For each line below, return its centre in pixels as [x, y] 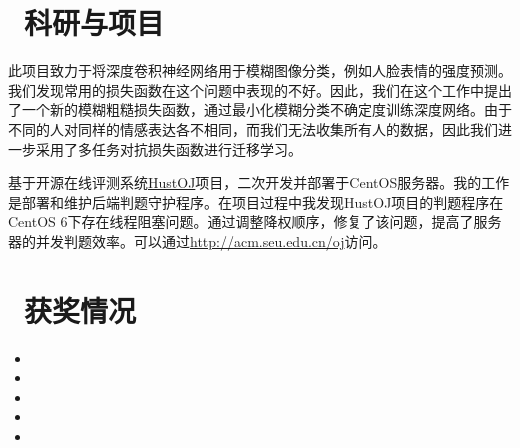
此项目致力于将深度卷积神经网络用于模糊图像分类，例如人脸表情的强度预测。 [260, 70]
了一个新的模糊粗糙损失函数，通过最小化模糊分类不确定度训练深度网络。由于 [260, 109]
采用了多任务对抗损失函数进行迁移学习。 [168, 148]
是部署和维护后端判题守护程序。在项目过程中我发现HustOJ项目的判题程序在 [256, 201]
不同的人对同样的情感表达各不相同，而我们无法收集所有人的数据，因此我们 [253, 128]
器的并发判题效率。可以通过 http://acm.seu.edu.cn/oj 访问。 [197, 240]
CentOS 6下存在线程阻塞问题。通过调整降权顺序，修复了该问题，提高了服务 [255, 221]
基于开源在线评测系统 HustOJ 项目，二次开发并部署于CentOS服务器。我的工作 [259, 182]
